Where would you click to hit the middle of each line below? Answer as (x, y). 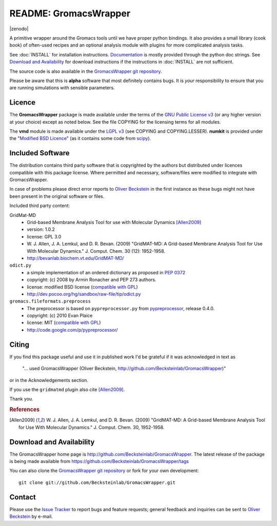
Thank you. (21, 399)
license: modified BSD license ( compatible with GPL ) (82, 287)
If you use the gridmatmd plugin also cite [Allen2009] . (67, 389)
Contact (23, 497)
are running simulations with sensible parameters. (62, 88)
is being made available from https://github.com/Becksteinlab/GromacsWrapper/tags (99, 461)
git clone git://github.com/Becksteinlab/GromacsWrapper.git (97, 482)
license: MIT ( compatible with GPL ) (64, 322)
